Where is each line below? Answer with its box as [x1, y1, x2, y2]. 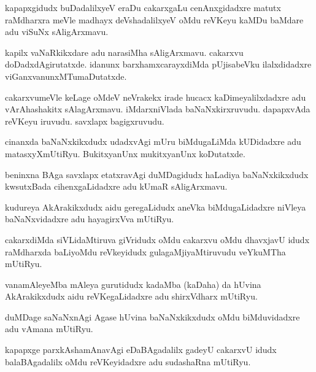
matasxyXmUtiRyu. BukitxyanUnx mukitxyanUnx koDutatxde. [5, 147, 245, 160]
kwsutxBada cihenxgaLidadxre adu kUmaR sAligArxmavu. [5, 180, 228, 193]
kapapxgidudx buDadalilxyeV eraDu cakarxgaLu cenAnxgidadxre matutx [5, 1, 281, 14]
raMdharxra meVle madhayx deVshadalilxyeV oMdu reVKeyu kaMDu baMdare [5, 13, 304, 26]
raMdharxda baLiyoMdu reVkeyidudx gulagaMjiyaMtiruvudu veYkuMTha [5, 245, 286, 258]
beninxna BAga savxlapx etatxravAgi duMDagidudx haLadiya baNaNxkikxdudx [5, 168, 309, 180]
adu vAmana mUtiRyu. [5, 322, 93, 335]
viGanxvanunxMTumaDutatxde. [5, 69, 127, 82]
